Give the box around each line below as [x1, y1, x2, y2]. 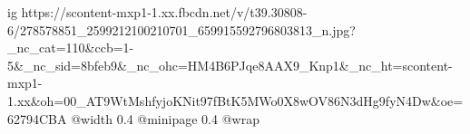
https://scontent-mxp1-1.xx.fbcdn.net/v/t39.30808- [21, 3, 308, 21]
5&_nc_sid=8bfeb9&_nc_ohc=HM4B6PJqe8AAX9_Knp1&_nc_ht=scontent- [7, 55, 453, 74]
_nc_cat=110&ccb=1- [7, 38, 134, 57]
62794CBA [7, 109, 67, 128]
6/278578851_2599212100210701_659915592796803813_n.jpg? [7, 20, 356, 39]
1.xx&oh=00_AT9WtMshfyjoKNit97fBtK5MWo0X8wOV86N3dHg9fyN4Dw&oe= [7, 91, 464, 110]
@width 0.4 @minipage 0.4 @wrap [71, 109, 259, 128]
